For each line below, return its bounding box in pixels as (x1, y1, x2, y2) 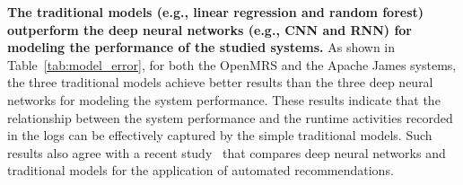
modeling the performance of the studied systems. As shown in (7, 38, 396, 57)
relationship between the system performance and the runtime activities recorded (7, 108, 453, 127)
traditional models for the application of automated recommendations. (7, 161, 394, 180)
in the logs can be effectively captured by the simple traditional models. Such (7, 126, 432, 145)
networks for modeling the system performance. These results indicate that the (7, 90, 441, 109)
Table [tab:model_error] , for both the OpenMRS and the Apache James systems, (7, 55, 457, 74)
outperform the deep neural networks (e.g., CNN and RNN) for (7, 20, 412, 39)
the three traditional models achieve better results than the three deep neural (7, 73, 433, 92)
